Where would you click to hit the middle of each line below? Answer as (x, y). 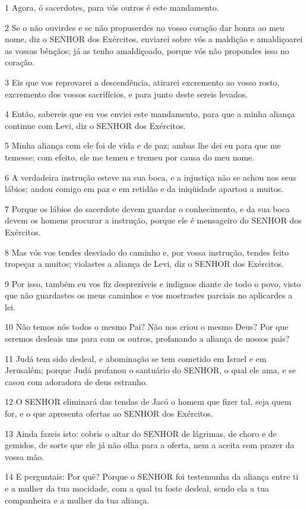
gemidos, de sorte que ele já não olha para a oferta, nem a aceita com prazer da (150, 445)
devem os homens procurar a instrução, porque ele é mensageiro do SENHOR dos (153, 220)
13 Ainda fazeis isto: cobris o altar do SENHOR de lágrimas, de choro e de (141, 433)
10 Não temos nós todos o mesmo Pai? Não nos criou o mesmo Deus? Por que (147, 327)
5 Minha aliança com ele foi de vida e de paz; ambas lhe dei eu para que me (143, 145)
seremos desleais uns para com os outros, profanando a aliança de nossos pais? (147, 339)
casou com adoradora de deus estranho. (76, 381)
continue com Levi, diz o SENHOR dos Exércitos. (95, 125)
